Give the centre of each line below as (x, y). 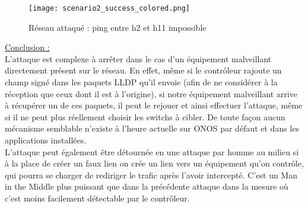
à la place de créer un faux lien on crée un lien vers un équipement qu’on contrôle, (154, 163)
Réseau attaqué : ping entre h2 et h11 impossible (118, 27)
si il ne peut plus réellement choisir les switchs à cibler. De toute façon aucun (145, 116)
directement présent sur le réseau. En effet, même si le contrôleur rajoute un (143, 70)
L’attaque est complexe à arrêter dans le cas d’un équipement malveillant (138, 58)
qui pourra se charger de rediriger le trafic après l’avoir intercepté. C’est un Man (151, 175)
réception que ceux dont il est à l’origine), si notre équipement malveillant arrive (151, 93)
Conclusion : (27, 47)
